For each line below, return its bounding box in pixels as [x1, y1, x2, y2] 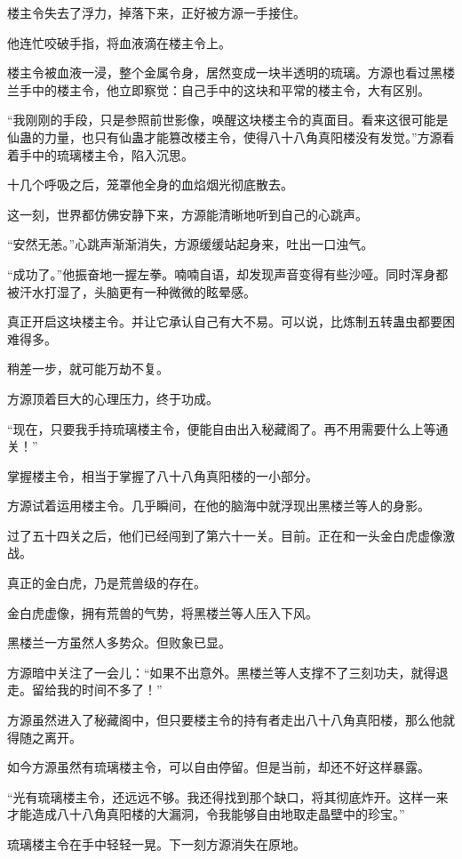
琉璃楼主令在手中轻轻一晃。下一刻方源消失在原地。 [7, 835, 306, 853]
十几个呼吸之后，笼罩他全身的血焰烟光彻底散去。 [7, 175, 293, 194]
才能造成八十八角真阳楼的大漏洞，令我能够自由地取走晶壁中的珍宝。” [7, 805, 405, 823]
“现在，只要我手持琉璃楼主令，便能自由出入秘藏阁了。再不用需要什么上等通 [7, 419, 449, 438]
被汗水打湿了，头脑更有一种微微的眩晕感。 [7, 282, 256, 301]
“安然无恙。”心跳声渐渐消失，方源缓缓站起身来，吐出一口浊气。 [7, 235, 374, 253]
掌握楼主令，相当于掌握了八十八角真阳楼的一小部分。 [7, 466, 318, 485]
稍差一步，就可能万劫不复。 [7, 359, 169, 378]
